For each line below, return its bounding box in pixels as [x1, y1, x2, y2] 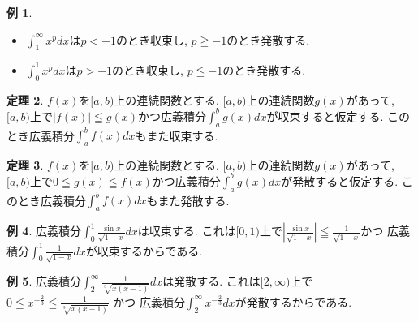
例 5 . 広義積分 [6, 273, 81, 290]
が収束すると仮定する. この [266, 107, 410, 124]
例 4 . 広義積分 [6, 222, 81, 239]
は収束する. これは [137, 222, 236, 239]
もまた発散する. [146, 191, 230, 208]
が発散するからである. [235, 293, 352, 310]
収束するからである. [97, 242, 203, 259]
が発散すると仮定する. [281, 172, 399, 189]
